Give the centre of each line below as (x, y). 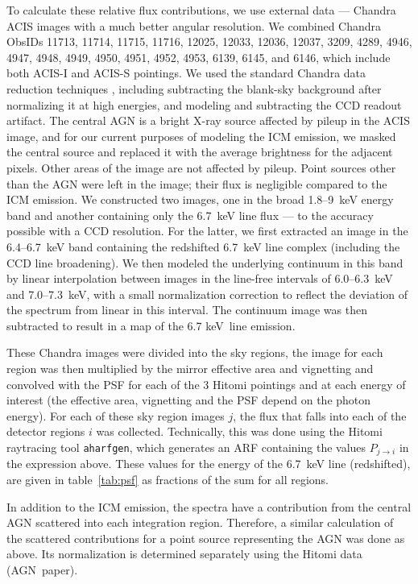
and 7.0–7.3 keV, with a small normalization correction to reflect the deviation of (207, 294)
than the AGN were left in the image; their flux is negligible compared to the (197, 183)
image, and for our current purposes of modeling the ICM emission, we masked (201, 136)
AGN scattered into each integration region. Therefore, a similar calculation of (200, 522)
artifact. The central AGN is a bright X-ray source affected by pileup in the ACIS (208, 120)
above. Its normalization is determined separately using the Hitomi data (184, 554)
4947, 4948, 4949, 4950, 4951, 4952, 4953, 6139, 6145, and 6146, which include (199, 57)
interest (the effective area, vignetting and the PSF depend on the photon (189, 400)
